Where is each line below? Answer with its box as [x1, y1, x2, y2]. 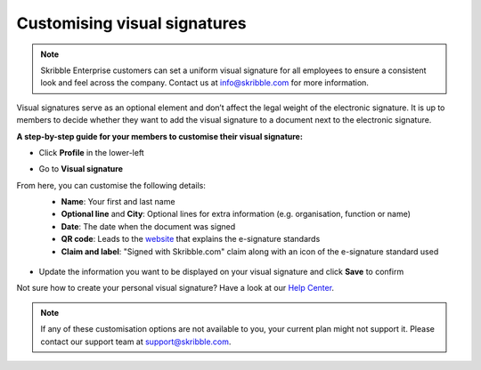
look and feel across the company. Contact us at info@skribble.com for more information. [40, 77, 370, 88]
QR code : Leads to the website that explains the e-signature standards [61, 234, 321, 245]
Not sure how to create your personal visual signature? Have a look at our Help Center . [16, 283, 334, 294]
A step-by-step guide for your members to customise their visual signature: [16, 131, 303, 141]
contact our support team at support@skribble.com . [40, 336, 232, 347]
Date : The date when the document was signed [61, 221, 236, 231]
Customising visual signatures [16, 13, 247, 33]
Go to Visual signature [38, 164, 124, 174]
